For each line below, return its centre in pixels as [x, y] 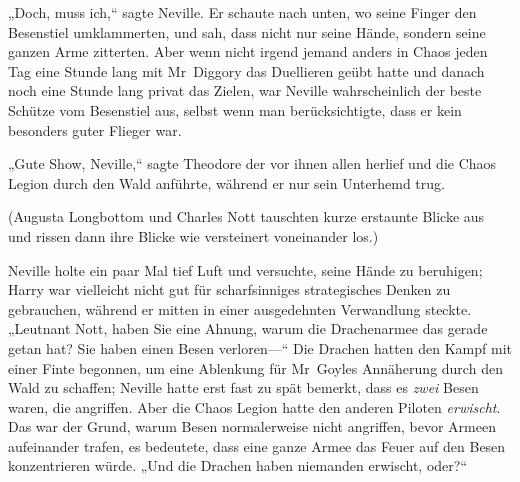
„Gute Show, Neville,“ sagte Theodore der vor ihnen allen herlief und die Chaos [252, 163]
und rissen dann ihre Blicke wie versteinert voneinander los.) [193, 235]
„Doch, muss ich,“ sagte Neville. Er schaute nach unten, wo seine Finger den [242, 12]
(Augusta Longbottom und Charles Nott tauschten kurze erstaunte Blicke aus [246, 216]
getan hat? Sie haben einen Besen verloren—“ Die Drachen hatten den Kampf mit [260, 347]
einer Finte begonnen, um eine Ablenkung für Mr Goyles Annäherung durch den [255, 367]
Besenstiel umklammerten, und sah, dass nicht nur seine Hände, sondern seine [247, 31]
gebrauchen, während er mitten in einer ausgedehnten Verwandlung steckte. [240, 308]
